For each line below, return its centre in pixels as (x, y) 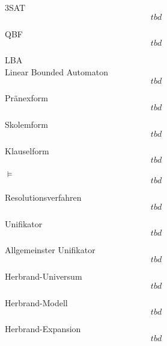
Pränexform (26, 98)
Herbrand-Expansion (43, 329)
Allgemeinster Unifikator (50, 250)
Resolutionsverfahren (43, 197)
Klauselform (27, 150)
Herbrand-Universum (44, 276)
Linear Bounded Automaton (56, 71)
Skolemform (26, 124)
